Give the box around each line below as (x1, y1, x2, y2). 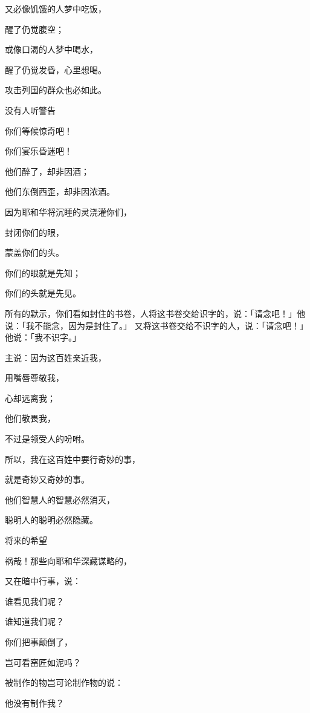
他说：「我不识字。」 (5, 331, 81, 343)
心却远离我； (5, 391, 56, 404)
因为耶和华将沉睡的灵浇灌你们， (5, 205, 132, 218)
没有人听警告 (5, 103, 56, 116)
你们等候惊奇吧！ (5, 124, 73, 137)
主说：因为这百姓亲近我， (5, 351, 106, 363)
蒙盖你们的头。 (5, 246, 64, 259)
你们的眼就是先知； (5, 266, 81, 279)
